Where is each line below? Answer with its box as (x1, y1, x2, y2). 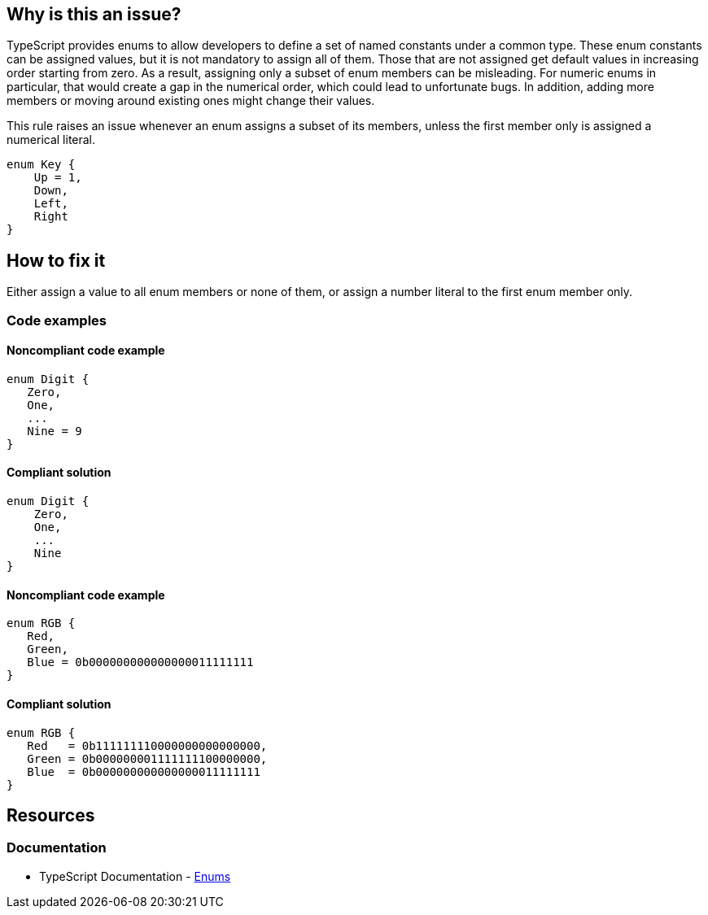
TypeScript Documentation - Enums (39, 869, 231, 883)
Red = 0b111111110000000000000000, (27, 739, 268, 752)
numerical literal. (7, 133, 96, 147)
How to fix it (7, 250, 106, 271)
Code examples (7, 312, 107, 329)
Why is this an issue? (7, 4, 181, 24)
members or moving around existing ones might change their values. (7, 94, 375, 108)
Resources (7, 804, 95, 826)
